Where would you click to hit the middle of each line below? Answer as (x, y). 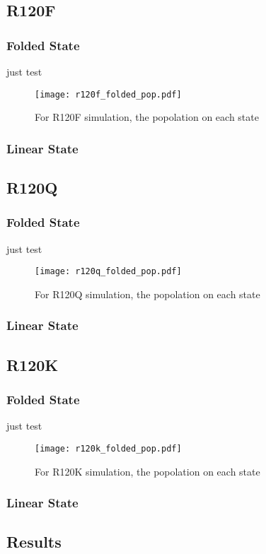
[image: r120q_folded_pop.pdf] (108, 272)
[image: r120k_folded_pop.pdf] (108, 448)
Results (34, 542)
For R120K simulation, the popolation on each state (148, 471)
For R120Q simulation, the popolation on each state (148, 294)
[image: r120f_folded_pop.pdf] (108, 94)
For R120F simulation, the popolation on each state (147, 117)
